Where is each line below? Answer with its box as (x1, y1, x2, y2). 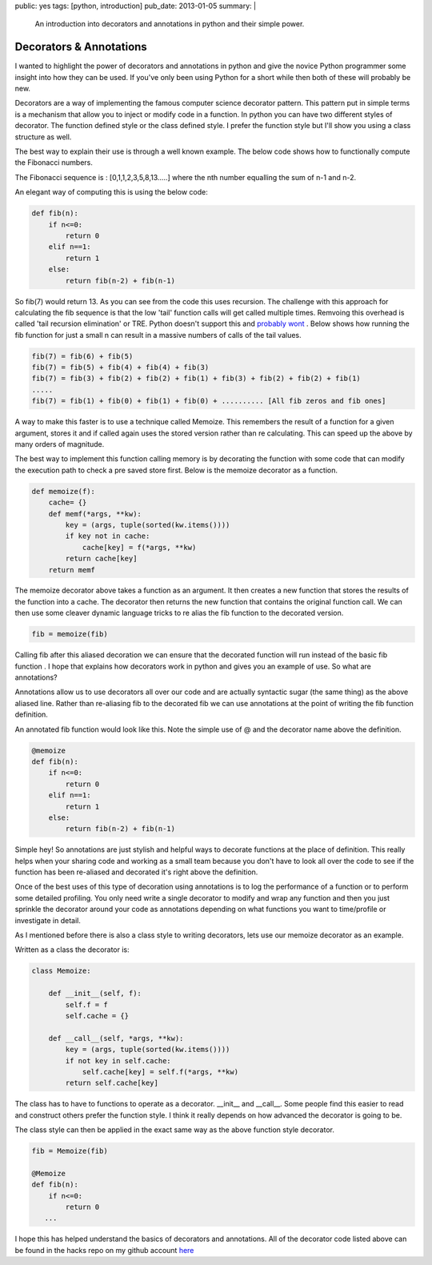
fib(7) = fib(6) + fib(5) (31, 351, 134, 360)
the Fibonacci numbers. (14, 158, 94, 167)
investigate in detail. (14, 915, 82, 925)
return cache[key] (65, 554, 138, 564)
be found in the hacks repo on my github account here (14, 1245, 194, 1255)
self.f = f (65, 1000, 108, 1009)
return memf (48, 565, 96, 574)
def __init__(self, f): (48, 989, 142, 998)
